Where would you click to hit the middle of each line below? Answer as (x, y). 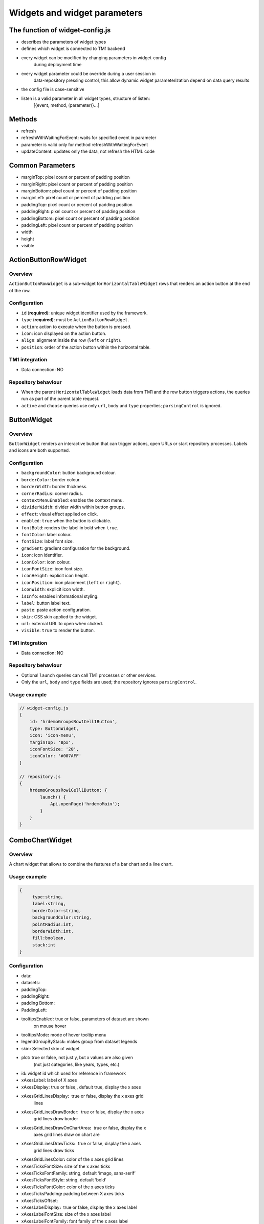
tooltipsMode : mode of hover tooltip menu (64, 1035)
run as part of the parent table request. (60, 399)
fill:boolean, (49, 938)
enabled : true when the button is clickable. (66, 521)
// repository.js (40, 777)
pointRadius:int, (53, 924)
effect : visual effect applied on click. (60, 514)
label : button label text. (46, 603)
